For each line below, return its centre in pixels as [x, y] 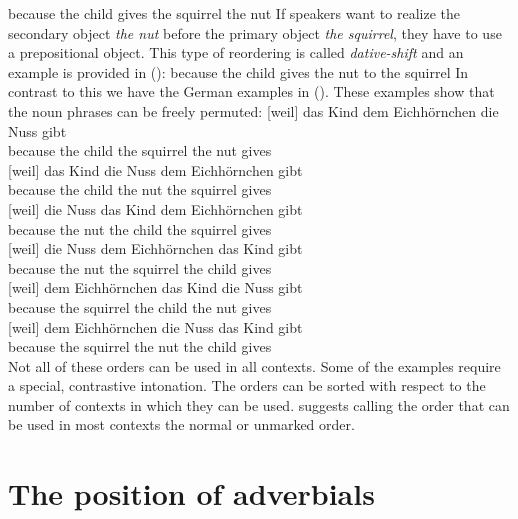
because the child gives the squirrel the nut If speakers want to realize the [234, 13]
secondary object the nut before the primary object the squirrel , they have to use [255, 32]
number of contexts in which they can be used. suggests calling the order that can [259, 404]
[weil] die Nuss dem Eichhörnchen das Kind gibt [155, 248]
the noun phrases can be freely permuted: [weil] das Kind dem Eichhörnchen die [253, 110]
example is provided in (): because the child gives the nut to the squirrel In [238, 71]
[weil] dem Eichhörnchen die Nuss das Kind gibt [155, 326]
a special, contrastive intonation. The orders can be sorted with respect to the [247, 385]
